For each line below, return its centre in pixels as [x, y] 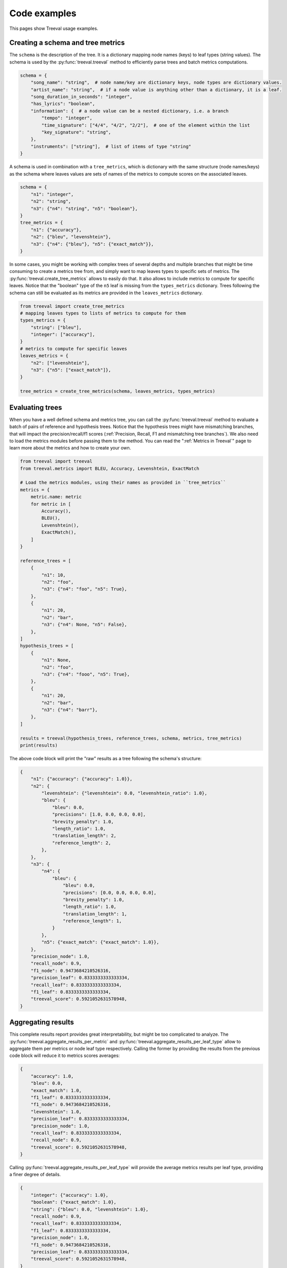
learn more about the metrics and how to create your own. [70, 448]
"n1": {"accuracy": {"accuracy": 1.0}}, [82, 779]
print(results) [39, 745]
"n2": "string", [51, 201]
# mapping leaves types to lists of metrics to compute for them [103, 313]
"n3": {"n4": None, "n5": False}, [84, 625]
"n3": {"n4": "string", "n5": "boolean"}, [84, 208]
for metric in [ [51, 504]
